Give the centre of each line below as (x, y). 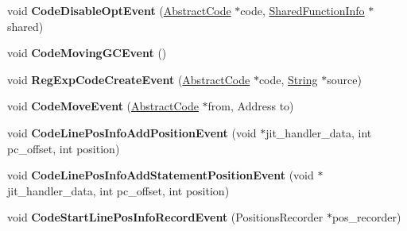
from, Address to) (251, 106)
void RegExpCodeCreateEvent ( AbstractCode (129, 79)
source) (344, 79)
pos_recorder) (366, 217)
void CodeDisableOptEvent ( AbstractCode (119, 10)
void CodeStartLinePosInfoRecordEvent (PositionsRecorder (165, 217)
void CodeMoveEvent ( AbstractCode (103, 106)
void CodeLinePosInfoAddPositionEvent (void (132, 132)
